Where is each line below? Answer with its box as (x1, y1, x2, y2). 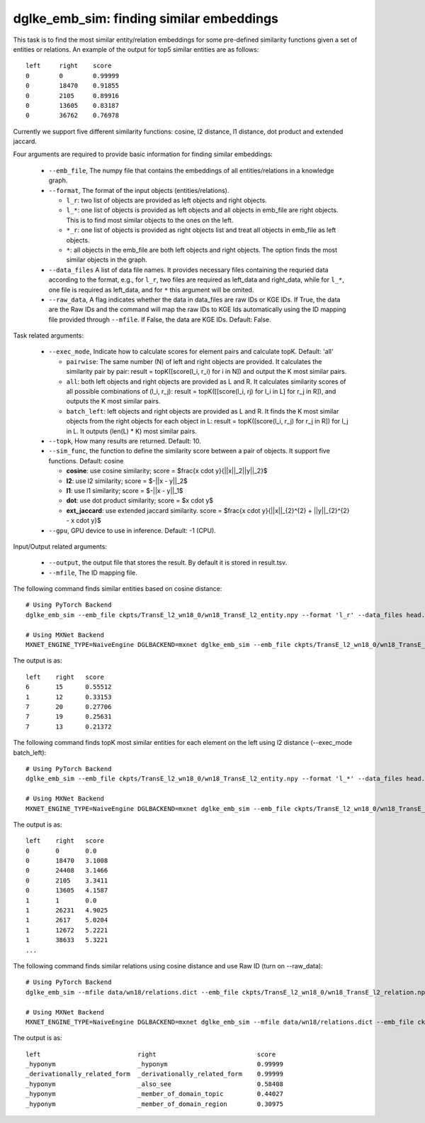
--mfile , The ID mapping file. (48, 568, 137, 577)
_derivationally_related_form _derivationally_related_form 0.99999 (25, 1070, 283, 1078)
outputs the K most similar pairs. (66, 397, 161, 406)
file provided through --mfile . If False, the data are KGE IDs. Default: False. (48, 315, 272, 323)
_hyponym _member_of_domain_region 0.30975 (25, 1100, 283, 1108)
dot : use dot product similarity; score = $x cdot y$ (66, 497, 214, 505)
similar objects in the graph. (66, 255, 148, 264)
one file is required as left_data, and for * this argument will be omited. (48, 285, 254, 294)
